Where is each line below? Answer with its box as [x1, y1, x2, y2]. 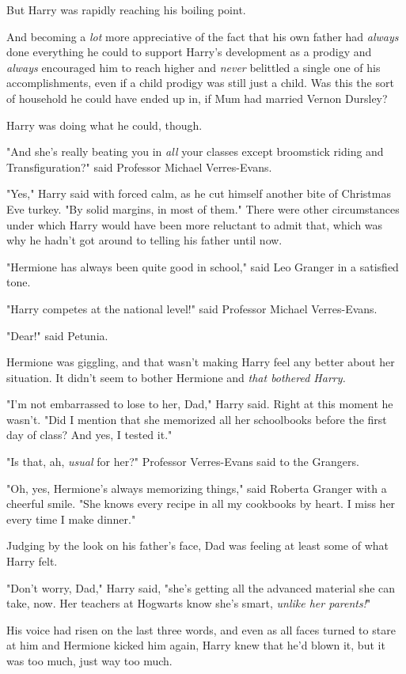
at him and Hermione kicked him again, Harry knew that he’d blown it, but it [6, 637, 385, 653]
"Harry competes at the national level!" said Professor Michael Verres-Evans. [6, 300, 378, 316]
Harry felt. [6, 553, 58, 570]
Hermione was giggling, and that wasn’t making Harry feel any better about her [6, 354, 395, 370]
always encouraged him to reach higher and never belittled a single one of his [6, 59, 381, 75]
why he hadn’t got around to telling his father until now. [6, 232, 283, 248]
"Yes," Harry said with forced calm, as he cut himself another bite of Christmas [6, 185, 391, 202]
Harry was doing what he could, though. [6, 116, 203, 133]
